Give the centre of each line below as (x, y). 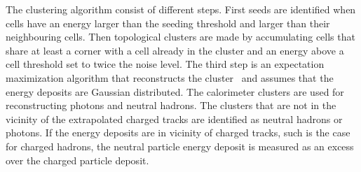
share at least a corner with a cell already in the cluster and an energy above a (175, 50)
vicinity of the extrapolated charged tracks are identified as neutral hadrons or (174, 119)
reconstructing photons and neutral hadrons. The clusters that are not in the (171, 105)
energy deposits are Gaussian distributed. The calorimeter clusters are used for (175, 91)
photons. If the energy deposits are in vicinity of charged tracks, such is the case (178, 132)
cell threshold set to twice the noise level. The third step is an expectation (165, 64)
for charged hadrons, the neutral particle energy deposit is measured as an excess (180, 146)
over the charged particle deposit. (77, 160)
